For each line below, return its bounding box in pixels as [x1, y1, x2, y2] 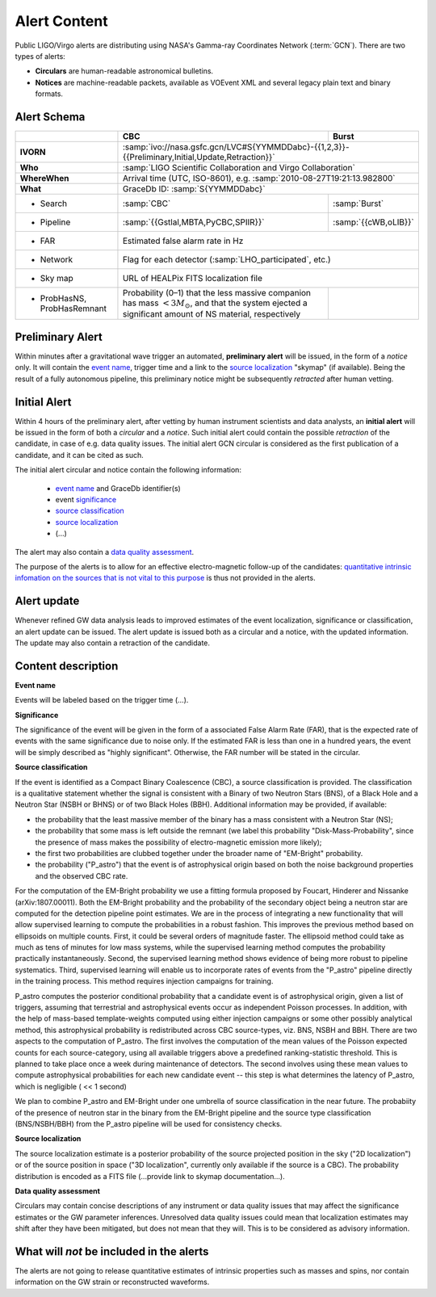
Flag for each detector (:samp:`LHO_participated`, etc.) [122, 254, 331, 266]
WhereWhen [19, 173, 69, 184]
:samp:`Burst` [332, 198, 384, 209]
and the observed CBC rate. [35, 871, 128, 880]
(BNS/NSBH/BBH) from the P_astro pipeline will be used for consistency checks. [15, 1119, 283, 1128]
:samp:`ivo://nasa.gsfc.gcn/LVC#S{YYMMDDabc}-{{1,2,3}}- [122, 141, 350, 153]
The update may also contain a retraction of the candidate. [15, 638, 210, 648]
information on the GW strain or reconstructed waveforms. [15, 1277, 210, 1287]
